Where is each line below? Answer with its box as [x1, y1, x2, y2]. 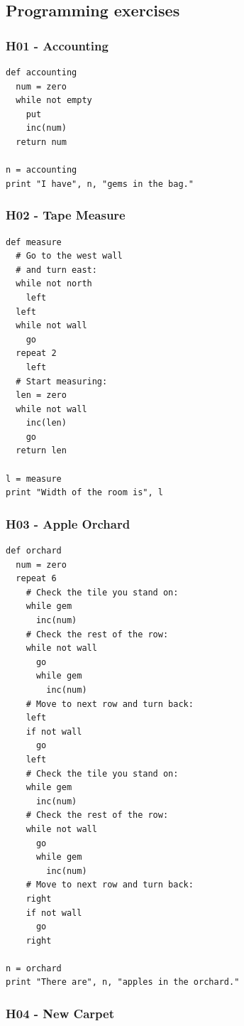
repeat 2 [16, 348, 57, 359]
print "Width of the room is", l [6, 487, 163, 498]
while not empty [16, 95, 92, 106]
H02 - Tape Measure [6, 206, 126, 224]
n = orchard [6, 963, 62, 973]
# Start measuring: [16, 376, 108, 387]
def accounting [6, 67, 77, 77]
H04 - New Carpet [6, 1004, 114, 1022]
